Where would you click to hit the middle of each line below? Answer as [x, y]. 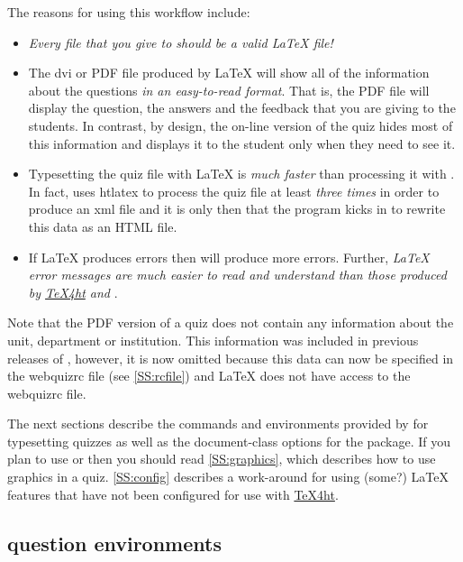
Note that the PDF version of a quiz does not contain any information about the [231, 322]
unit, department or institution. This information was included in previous [213, 340]
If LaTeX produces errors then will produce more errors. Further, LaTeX [229, 257]
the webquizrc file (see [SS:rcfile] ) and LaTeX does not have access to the [209, 376]
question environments [114, 543]
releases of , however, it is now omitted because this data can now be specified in [231, 358]
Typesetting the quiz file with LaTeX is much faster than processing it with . [241, 174]
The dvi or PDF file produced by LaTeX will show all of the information [229, 73]
